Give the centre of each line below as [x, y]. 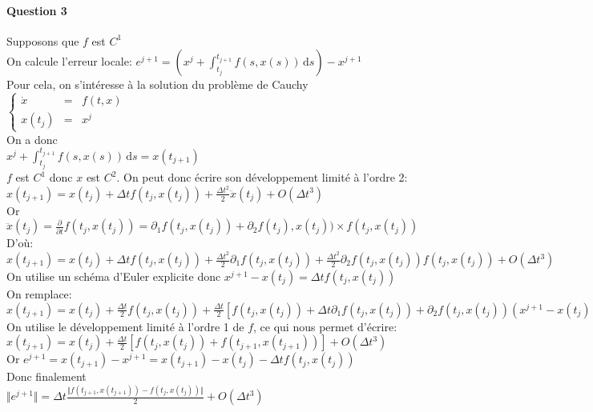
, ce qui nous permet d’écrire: [325, 326]
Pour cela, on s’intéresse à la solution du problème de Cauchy [157, 84]
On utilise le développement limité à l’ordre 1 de [125, 326]
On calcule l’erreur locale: [69, 61]
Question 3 [37, 10]
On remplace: [39, 294]
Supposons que [43, 40]
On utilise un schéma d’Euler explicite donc [114, 276]
